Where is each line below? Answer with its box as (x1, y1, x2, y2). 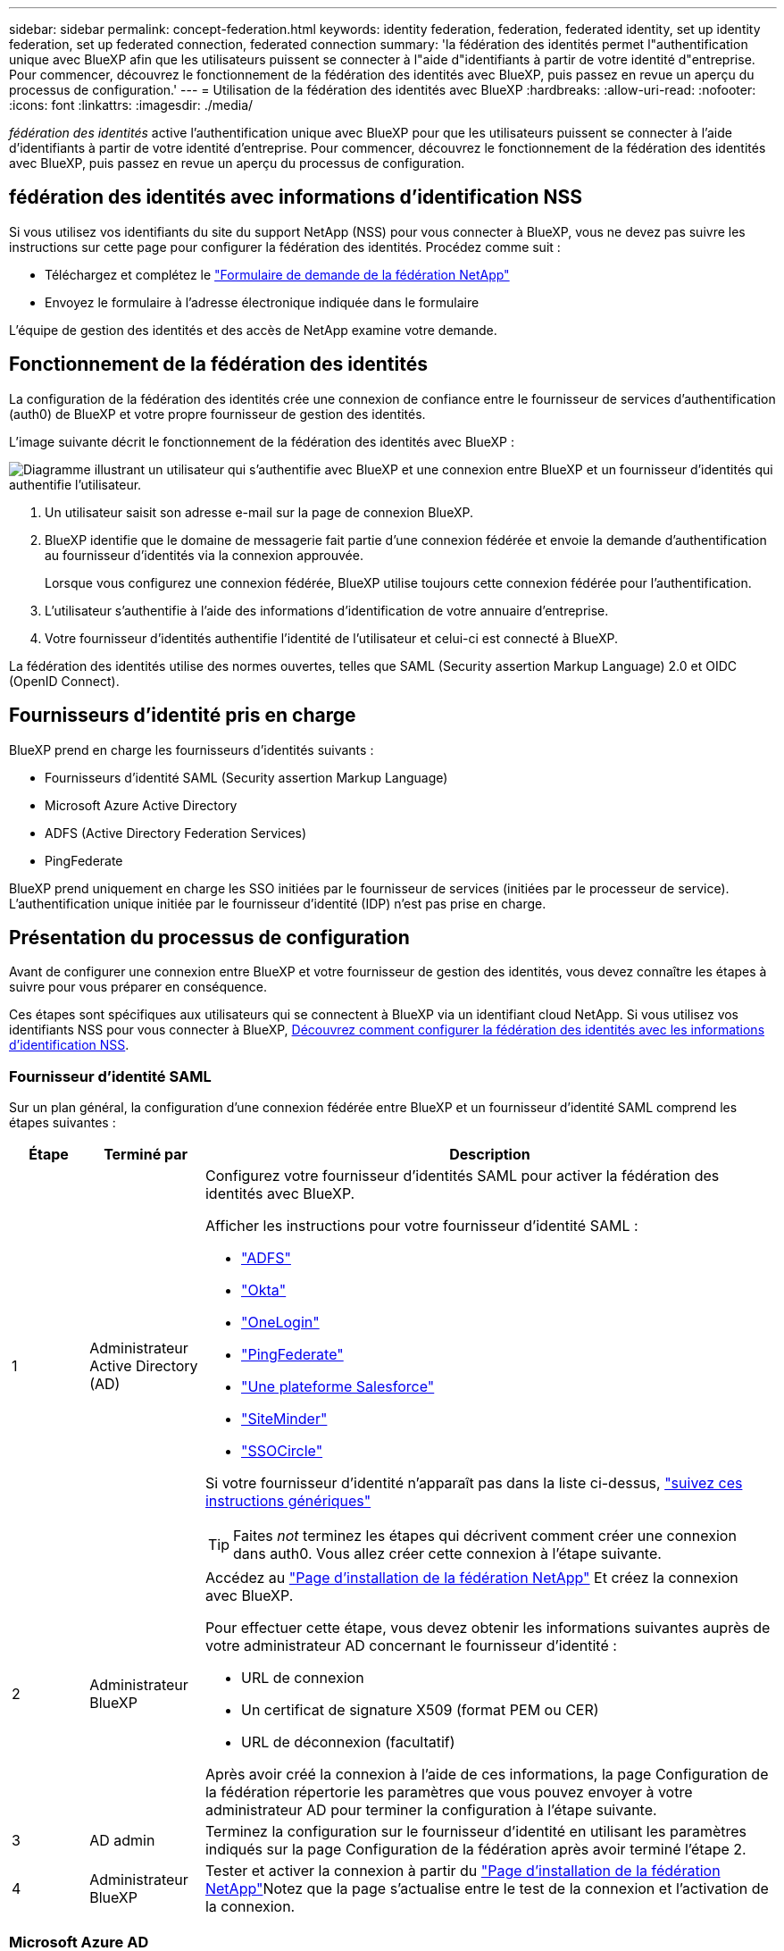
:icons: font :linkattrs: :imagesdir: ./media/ (9, 97, 254, 113)
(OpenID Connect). (9, 673, 120, 689)
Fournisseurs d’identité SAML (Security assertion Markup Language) (45, 769, 448, 785)
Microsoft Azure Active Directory (45, 797, 238, 813)
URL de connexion (240, 1669, 364, 1687)
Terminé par (104, 1145, 188, 1164)
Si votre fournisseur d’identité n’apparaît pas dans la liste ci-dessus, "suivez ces (204, 1474, 743, 1493)
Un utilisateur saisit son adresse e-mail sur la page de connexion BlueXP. (45, 504, 473, 520)
